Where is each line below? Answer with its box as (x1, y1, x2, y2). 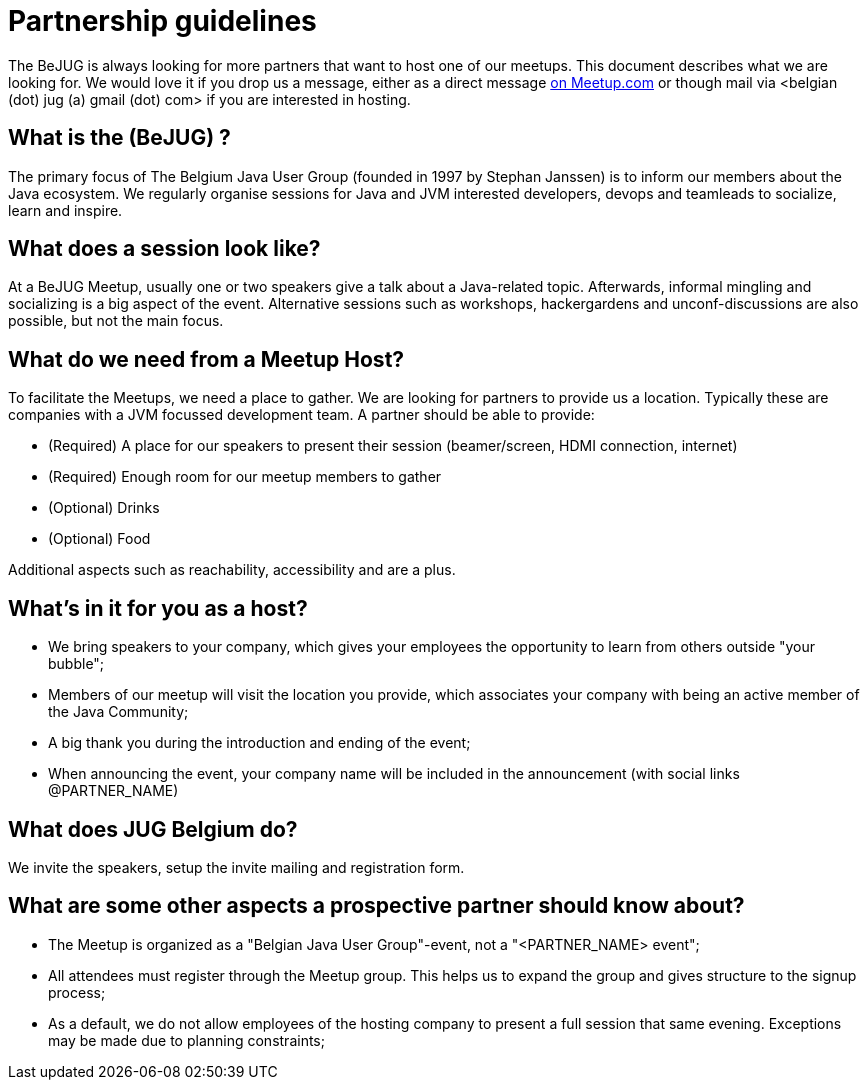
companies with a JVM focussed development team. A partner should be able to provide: (8, 406, 595, 424)
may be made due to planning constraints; (48, 1031, 325, 1049)
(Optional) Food (48, 530, 151, 548)
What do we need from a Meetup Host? (8, 346, 405, 372)
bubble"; (48, 655, 105, 673)
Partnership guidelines (8, 4, 317, 38)
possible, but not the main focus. (8, 312, 224, 330)
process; (48, 983, 106, 1001)
